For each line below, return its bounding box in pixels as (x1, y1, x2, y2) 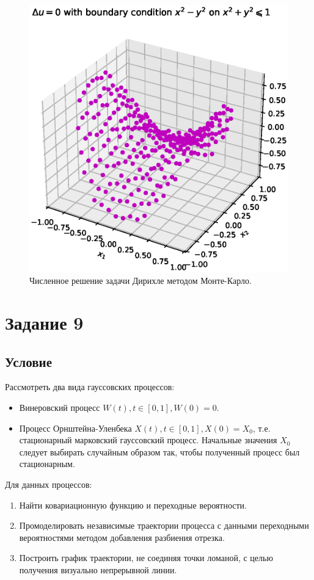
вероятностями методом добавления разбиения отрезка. (19, 531, 225, 543)
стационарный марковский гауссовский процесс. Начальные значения (19, 433, 277, 446)
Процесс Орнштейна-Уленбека (19, 421, 132, 434)
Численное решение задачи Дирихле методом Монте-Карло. (29, 274, 252, 287)
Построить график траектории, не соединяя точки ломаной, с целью (19, 551, 273, 564)
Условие (5, 352, 52, 371)
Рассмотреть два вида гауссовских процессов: (5, 380, 175, 393)
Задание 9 (5, 310, 84, 335)
